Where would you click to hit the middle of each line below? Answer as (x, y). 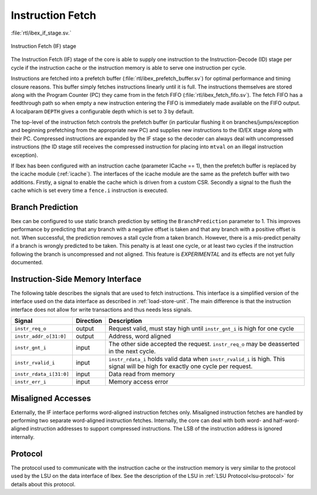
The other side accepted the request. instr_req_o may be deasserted (204, 344)
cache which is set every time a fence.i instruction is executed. (90, 190)
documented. (27, 262)
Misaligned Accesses (51, 398)
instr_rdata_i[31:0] (42, 374)
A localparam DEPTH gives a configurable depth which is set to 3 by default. (102, 111)
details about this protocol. (43, 484)
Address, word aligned (140, 336)
